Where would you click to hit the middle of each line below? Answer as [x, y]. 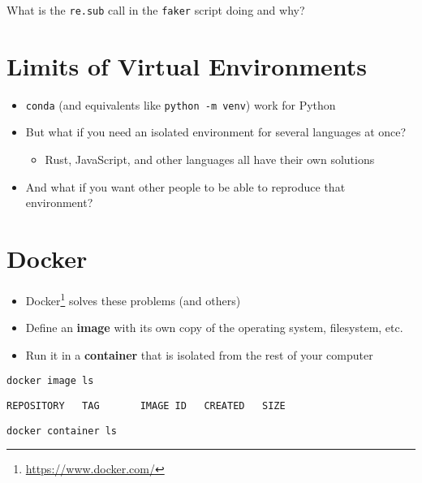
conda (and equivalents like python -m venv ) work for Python [181, 104]
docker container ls [62, 431]
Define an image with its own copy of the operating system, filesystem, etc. [214, 328]
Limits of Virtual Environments [187, 65]
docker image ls [50, 381]
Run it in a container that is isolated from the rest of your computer [199, 354]
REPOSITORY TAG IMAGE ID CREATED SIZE [146, 406]
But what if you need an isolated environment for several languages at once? [216, 132]
